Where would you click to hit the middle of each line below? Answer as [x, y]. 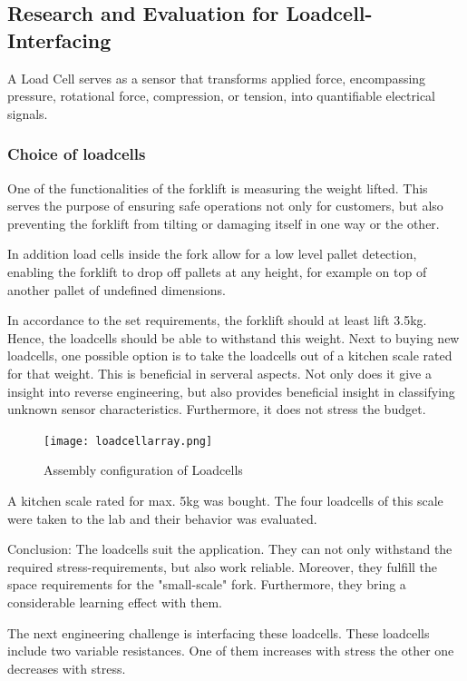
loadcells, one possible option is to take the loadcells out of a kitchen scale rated [230, 355]
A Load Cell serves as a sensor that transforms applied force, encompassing [217, 78]
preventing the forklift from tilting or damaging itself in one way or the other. [224, 223]
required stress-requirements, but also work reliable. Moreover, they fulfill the [223, 566]
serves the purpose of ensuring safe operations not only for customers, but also [225, 206]
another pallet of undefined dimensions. [117, 289]
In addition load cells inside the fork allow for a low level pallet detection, [212, 254]
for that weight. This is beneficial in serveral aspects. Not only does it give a [219, 373]
